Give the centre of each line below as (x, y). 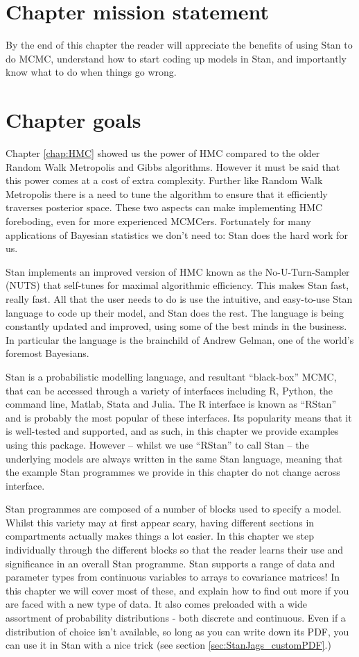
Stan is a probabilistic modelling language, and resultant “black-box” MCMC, (171, 376)
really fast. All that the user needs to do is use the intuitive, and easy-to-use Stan (179, 298)
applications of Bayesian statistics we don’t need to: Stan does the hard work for (177, 234)
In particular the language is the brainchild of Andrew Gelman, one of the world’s (180, 339)
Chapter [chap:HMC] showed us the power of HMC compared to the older (163, 153)
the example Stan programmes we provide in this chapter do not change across (173, 472)
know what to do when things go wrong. (91, 72)
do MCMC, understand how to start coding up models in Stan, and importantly (176, 58)
